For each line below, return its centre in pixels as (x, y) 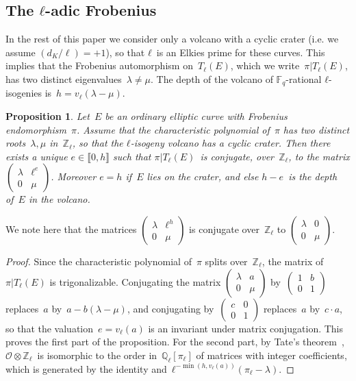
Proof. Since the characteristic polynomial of (99, 261)
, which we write (265, 65)
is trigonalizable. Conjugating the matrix (135, 281)
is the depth (313, 176)
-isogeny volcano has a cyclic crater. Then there (230, 143)
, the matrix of (293, 261)
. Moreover (74, 176)
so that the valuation (50, 328)
